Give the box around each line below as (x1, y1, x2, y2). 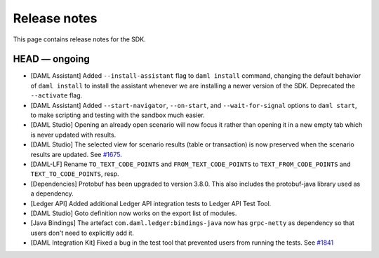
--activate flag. (30, 91, 83, 100)
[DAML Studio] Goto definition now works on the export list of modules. (30, 209, 237, 217)
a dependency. (30, 189, 74, 198)
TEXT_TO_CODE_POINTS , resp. (30, 170, 119, 178)
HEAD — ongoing (13, 53, 91, 65)
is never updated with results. (30, 130, 117, 139)
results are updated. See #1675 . (30, 150, 122, 158)
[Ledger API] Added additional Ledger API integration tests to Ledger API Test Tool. (30, 199, 272, 208)
